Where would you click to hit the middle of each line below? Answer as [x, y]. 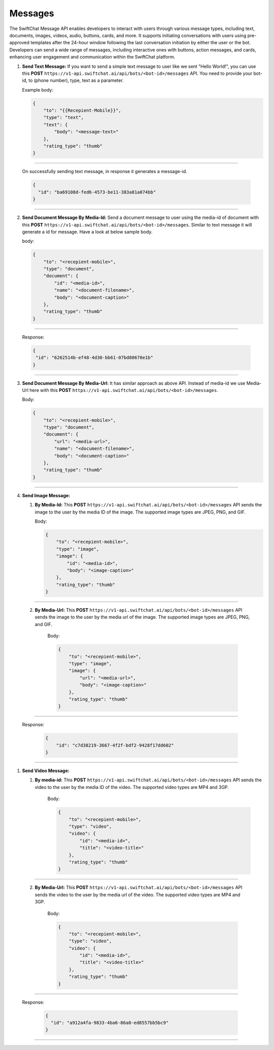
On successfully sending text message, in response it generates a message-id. [105, 172]
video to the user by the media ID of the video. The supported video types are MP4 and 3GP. [132, 787]
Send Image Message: [46, 495]
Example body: [38, 90]
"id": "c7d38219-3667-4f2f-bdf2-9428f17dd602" [115, 745]
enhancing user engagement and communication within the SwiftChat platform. [92, 57]
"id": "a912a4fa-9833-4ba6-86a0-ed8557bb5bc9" [110, 1023]
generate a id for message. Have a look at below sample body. [87, 232]
